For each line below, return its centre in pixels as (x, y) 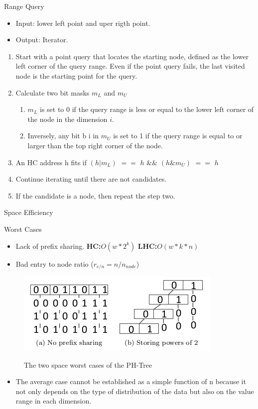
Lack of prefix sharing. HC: (58, 246)
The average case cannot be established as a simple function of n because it (131, 381)
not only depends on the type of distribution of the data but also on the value (135, 391)
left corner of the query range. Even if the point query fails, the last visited (130, 66)
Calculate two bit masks (53, 92)
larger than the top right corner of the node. (95, 145)
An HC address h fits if (51, 162)
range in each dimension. (54, 401)
